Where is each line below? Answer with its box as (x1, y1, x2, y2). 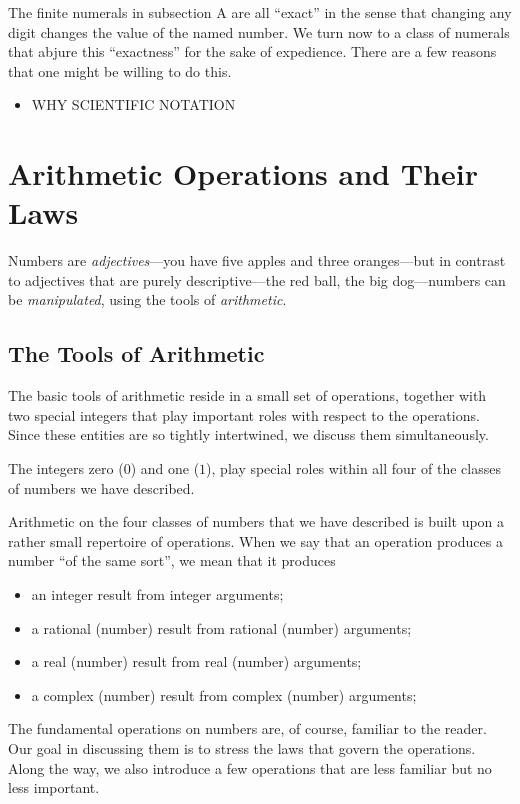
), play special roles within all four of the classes (206, 458, 501, 479)
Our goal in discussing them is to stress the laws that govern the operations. (8, 737, 476, 758)
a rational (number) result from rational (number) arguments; (31, 617, 412, 638)
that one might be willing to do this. (8, 60, 232, 81)
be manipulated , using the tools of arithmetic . (8, 289, 287, 310)
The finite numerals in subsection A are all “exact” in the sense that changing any (8, 2, 512, 22)
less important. (8, 777, 100, 798)
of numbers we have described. (8, 477, 195, 498)
